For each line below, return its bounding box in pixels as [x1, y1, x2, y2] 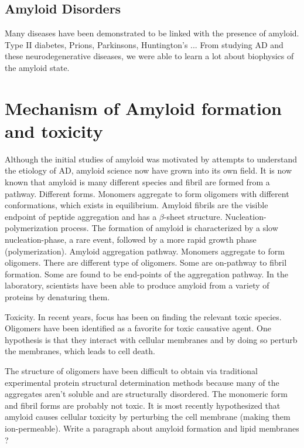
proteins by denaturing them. [5, 291, 110, 303]
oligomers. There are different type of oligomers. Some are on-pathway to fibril [5, 256, 287, 269]
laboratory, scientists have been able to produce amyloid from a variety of [5, 279, 269, 291]
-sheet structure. [163, 210, 223, 222]
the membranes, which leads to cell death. [5, 345, 155, 357]
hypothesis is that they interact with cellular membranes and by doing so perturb [5, 333, 298, 345]
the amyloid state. [5, 61, 70, 73]
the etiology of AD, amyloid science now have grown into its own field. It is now [5, 164, 292, 177]
